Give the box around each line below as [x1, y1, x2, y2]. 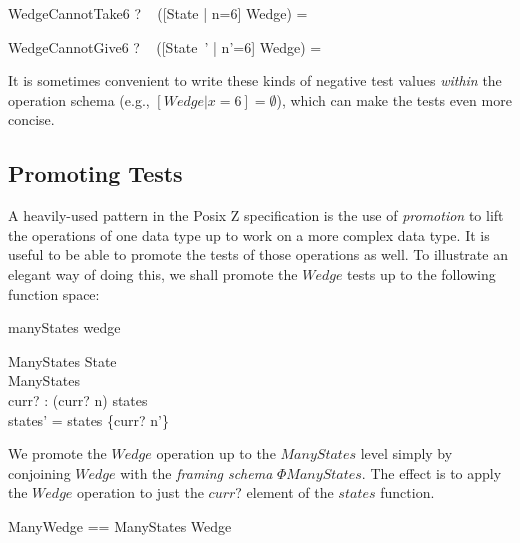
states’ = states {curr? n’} [8, 409, 169, 430]
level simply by [360, 443, 453, 464]
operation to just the [77, 482, 204, 503]
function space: [8, 283, 100, 304]
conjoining [8, 462, 71, 483]
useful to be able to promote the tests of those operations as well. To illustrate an [8, 244, 508, 265]
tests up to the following [347, 263, 496, 284]
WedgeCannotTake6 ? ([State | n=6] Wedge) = [8, 3, 308, 23]
